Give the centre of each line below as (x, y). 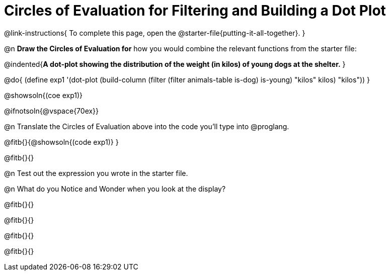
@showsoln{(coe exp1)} (44, 95)
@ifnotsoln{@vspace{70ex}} (52, 111)
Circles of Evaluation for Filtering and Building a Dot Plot (195, 11)
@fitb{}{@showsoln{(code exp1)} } (61, 142)
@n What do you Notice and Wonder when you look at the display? (115, 189)
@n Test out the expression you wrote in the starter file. (96, 173)
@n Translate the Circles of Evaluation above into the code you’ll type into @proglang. (147, 126)
